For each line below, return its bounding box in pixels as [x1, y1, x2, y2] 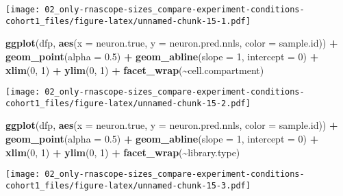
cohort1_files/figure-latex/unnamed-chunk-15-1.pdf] [5, 16, 251, 26]
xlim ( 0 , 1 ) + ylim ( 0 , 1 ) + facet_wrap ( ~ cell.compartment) [5, 62, 264, 77]
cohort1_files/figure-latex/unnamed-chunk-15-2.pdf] [5, 98, 251, 108]
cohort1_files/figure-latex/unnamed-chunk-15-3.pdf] [5, 180, 251, 191]
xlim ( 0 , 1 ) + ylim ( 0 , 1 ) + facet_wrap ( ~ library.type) [5, 145, 240, 159]
